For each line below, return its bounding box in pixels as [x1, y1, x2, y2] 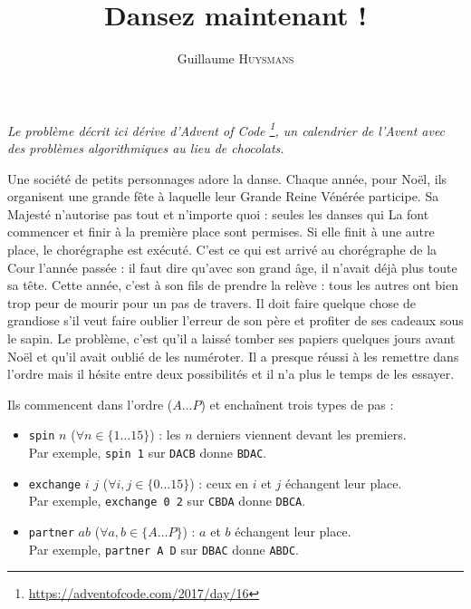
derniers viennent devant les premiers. [197, 425, 407, 444]
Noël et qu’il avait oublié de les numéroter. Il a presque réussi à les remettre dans [7, 346, 459, 365]
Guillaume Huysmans [177, 49, 294, 68]
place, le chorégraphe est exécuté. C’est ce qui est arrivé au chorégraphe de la [7, 239, 437, 258]
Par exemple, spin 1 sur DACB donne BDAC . [28, 442, 267, 461]
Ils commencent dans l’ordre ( [7, 394, 173, 413]
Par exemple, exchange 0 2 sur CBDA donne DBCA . [28, 491, 306, 510]
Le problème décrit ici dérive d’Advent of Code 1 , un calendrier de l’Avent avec [7, 118, 446, 140]
